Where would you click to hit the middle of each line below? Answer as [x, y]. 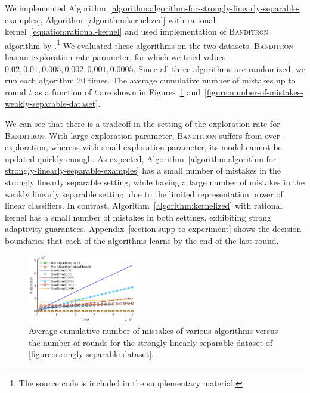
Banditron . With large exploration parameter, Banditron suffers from [134, 135]
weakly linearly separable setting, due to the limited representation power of [144, 194]
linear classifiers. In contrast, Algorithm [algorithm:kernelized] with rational [144, 205]
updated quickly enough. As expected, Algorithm [94, 158]
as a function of [63, 92]
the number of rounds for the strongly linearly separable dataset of [151, 342]
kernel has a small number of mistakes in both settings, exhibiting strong [138, 217]
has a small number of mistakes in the [212, 170]
